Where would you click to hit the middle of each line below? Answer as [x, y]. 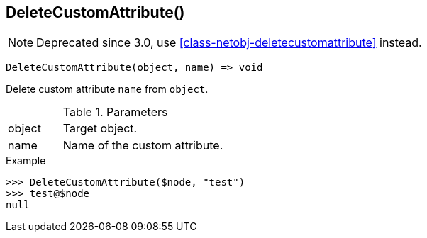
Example [26, 161]
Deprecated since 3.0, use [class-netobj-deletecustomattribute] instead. [229, 43]
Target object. [100, 129]
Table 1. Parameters [115, 112]
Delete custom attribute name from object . [107, 89]
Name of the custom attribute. [143, 146]
